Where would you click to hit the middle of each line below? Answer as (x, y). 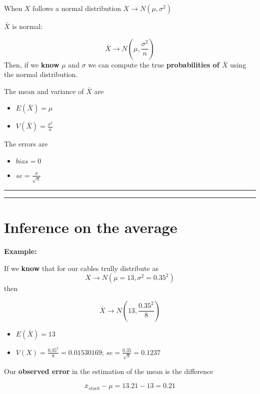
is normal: (27, 26)
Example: (20, 251)
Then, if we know (32, 64)
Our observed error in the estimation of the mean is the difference (109, 371)
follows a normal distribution (77, 8)
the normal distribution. (41, 74)
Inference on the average (91, 227)
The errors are (26, 144)
